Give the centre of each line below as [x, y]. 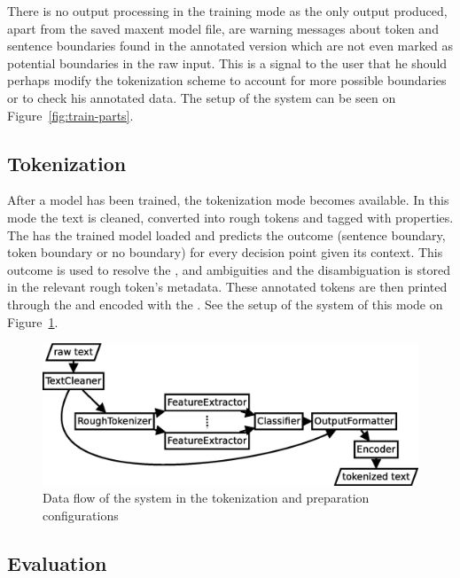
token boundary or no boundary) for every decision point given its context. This [225, 252]
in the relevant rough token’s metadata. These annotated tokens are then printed [227, 287]
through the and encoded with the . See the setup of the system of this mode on [225, 304]
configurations [81, 515]
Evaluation [57, 562]
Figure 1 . [33, 321]
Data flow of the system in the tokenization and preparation [206, 498]
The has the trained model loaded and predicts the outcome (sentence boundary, [226, 234]
